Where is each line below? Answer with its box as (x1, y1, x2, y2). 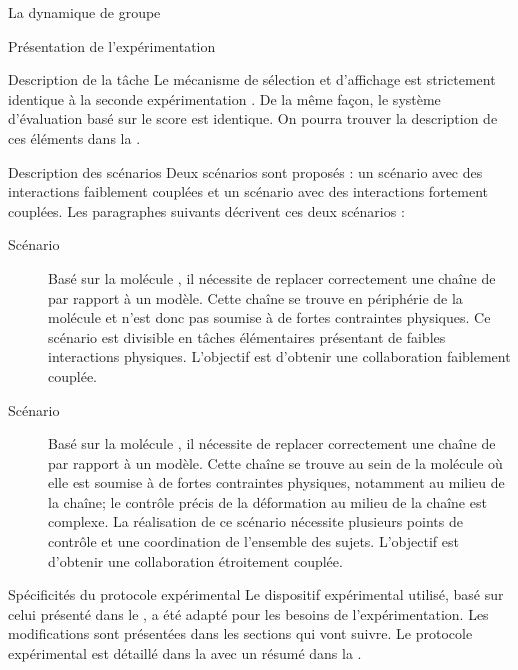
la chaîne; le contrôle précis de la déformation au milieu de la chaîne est (48, 491, 487, 512)
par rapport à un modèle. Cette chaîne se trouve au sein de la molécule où (48, 452, 503, 473)
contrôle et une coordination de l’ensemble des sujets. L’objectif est (48, 531, 459, 552)
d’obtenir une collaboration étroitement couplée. (48, 550, 343, 571)
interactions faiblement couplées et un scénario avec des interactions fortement (8, 181, 488, 202)
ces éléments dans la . (8, 127, 141, 148)
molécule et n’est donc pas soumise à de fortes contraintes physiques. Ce (48, 307, 491, 328)
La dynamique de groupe (8, 2, 161, 22)
